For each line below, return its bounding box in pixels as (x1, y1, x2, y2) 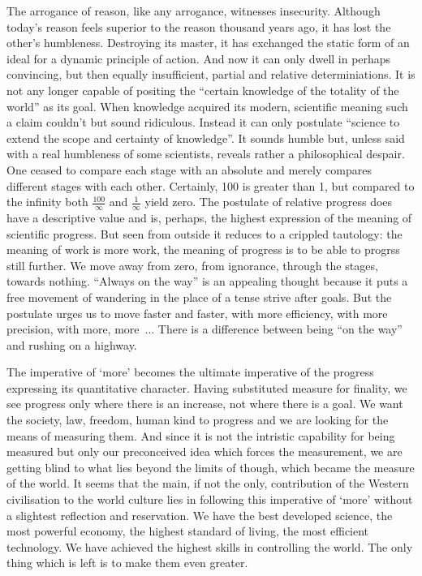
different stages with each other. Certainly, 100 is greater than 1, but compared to (6, 177, 415, 194)
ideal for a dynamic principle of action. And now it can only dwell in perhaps (6, 49, 391, 67)
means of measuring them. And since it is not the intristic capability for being (6, 427, 395, 444)
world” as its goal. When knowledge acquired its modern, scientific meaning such (6, 97, 408, 114)
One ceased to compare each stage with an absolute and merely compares (6, 161, 372, 178)
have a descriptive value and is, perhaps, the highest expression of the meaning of (6, 208, 412, 226)
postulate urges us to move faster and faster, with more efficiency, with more (6, 304, 388, 321)
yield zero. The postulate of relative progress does (144, 193, 393, 210)
